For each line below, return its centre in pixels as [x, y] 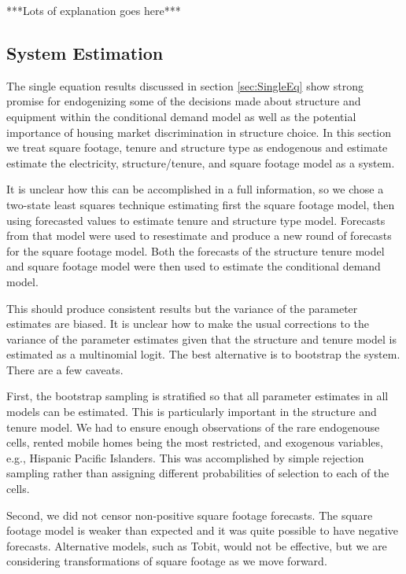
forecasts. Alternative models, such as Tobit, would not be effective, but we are [197, 545]
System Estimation [85, 52]
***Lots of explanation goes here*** [94, 10]
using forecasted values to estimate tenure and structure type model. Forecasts [196, 220]
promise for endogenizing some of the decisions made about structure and [184, 101]
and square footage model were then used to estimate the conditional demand [194, 266]
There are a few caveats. [65, 369]
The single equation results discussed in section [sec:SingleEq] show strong [185, 85]
